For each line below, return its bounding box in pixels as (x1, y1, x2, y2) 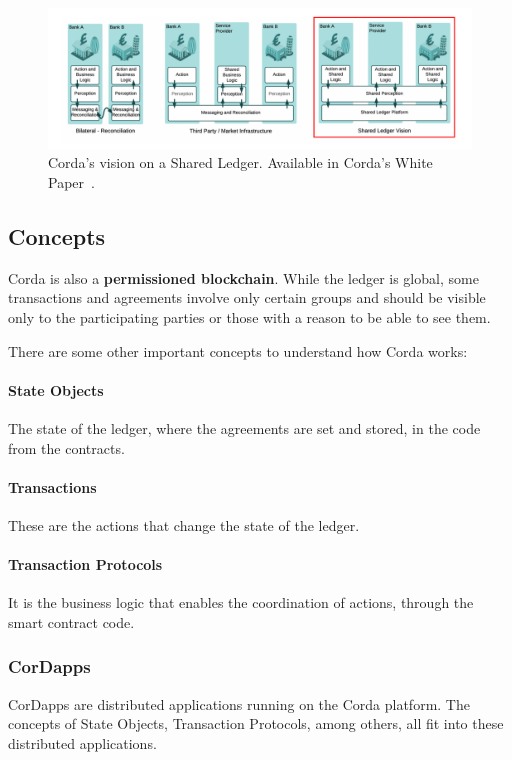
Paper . (48, 171, 95, 192)
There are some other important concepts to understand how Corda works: (8, 340, 468, 361)
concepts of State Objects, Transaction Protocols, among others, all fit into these (8, 713, 504, 734)
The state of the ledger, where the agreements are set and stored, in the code (8, 417, 481, 438)
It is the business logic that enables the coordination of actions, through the (8, 592, 474, 613)
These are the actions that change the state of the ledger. (8, 514, 360, 535)
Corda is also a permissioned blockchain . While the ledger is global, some (8, 267, 479, 288)
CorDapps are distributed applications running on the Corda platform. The (8, 693, 470, 714)
